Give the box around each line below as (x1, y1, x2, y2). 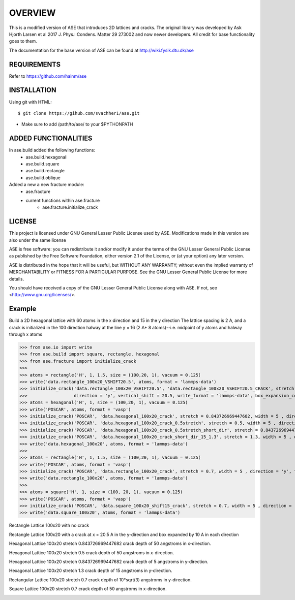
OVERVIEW (9, 7, 56, 18)
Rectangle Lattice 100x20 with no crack (9, 522, 89, 529)
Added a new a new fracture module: (9, 182, 85, 188)
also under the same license (9, 237, 66, 243)
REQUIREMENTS (9, 60, 61, 68)
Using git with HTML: (9, 99, 52, 105)
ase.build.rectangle (26, 168, 65, 174)
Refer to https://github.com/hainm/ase (9, 73, 87, 79)
